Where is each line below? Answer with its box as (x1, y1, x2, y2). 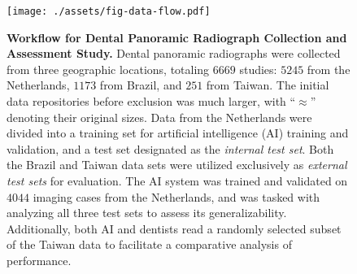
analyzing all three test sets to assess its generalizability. (7, 204, 287, 221)
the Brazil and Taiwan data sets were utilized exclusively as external (7, 156, 347, 173)
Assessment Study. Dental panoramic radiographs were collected (7, 45, 341, 62)
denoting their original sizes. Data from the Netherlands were (7, 108, 312, 125)
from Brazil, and (99, 76, 182, 94)
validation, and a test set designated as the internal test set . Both (7, 140, 334, 157)
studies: (239, 60, 277, 77)
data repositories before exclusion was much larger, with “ (7, 93, 296, 110)
